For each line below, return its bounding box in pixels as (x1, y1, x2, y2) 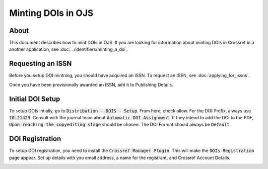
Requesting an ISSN (9, 60, 72, 68)
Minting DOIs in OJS (9, 7, 94, 18)
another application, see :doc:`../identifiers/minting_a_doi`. (9, 46, 129, 52)
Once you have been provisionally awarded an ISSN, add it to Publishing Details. (9, 82, 173, 87)
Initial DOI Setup (9, 94, 61, 103)
